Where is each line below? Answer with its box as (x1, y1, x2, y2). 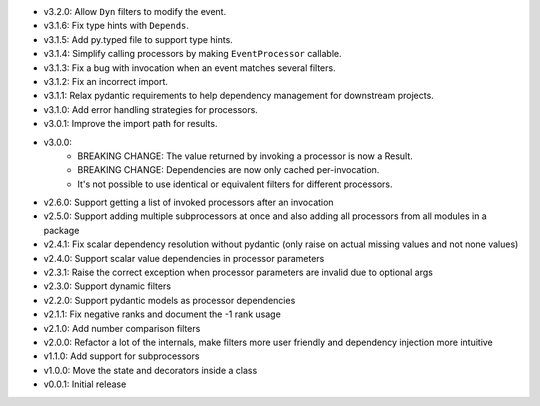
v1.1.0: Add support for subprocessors (43, 350, 200, 362)
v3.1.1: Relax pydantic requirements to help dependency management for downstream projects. (43, 90, 434, 102)
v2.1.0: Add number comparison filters (43, 322, 201, 334)
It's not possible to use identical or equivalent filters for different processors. (77, 178, 393, 190)
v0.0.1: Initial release (43, 378, 127, 390)
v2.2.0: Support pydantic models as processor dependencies (43, 294, 296, 306)
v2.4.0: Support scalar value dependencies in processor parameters (43, 252, 325, 264)
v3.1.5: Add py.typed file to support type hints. (43, 33, 234, 45)
